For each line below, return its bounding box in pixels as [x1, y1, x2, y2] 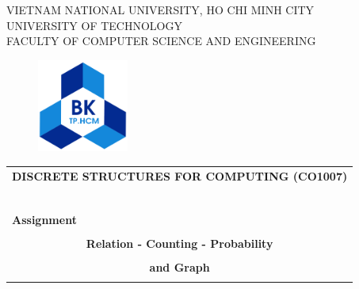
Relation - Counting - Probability [86, 234, 273, 251]
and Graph [149, 258, 210, 275]
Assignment [12, 211, 77, 227]
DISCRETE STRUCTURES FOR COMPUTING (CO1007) [12, 167, 348, 184]
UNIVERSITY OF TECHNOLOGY [6, 17, 182, 33]
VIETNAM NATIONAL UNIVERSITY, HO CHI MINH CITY [6, 2, 315, 17]
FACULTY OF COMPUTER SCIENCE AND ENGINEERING [6, 32, 316, 49]
